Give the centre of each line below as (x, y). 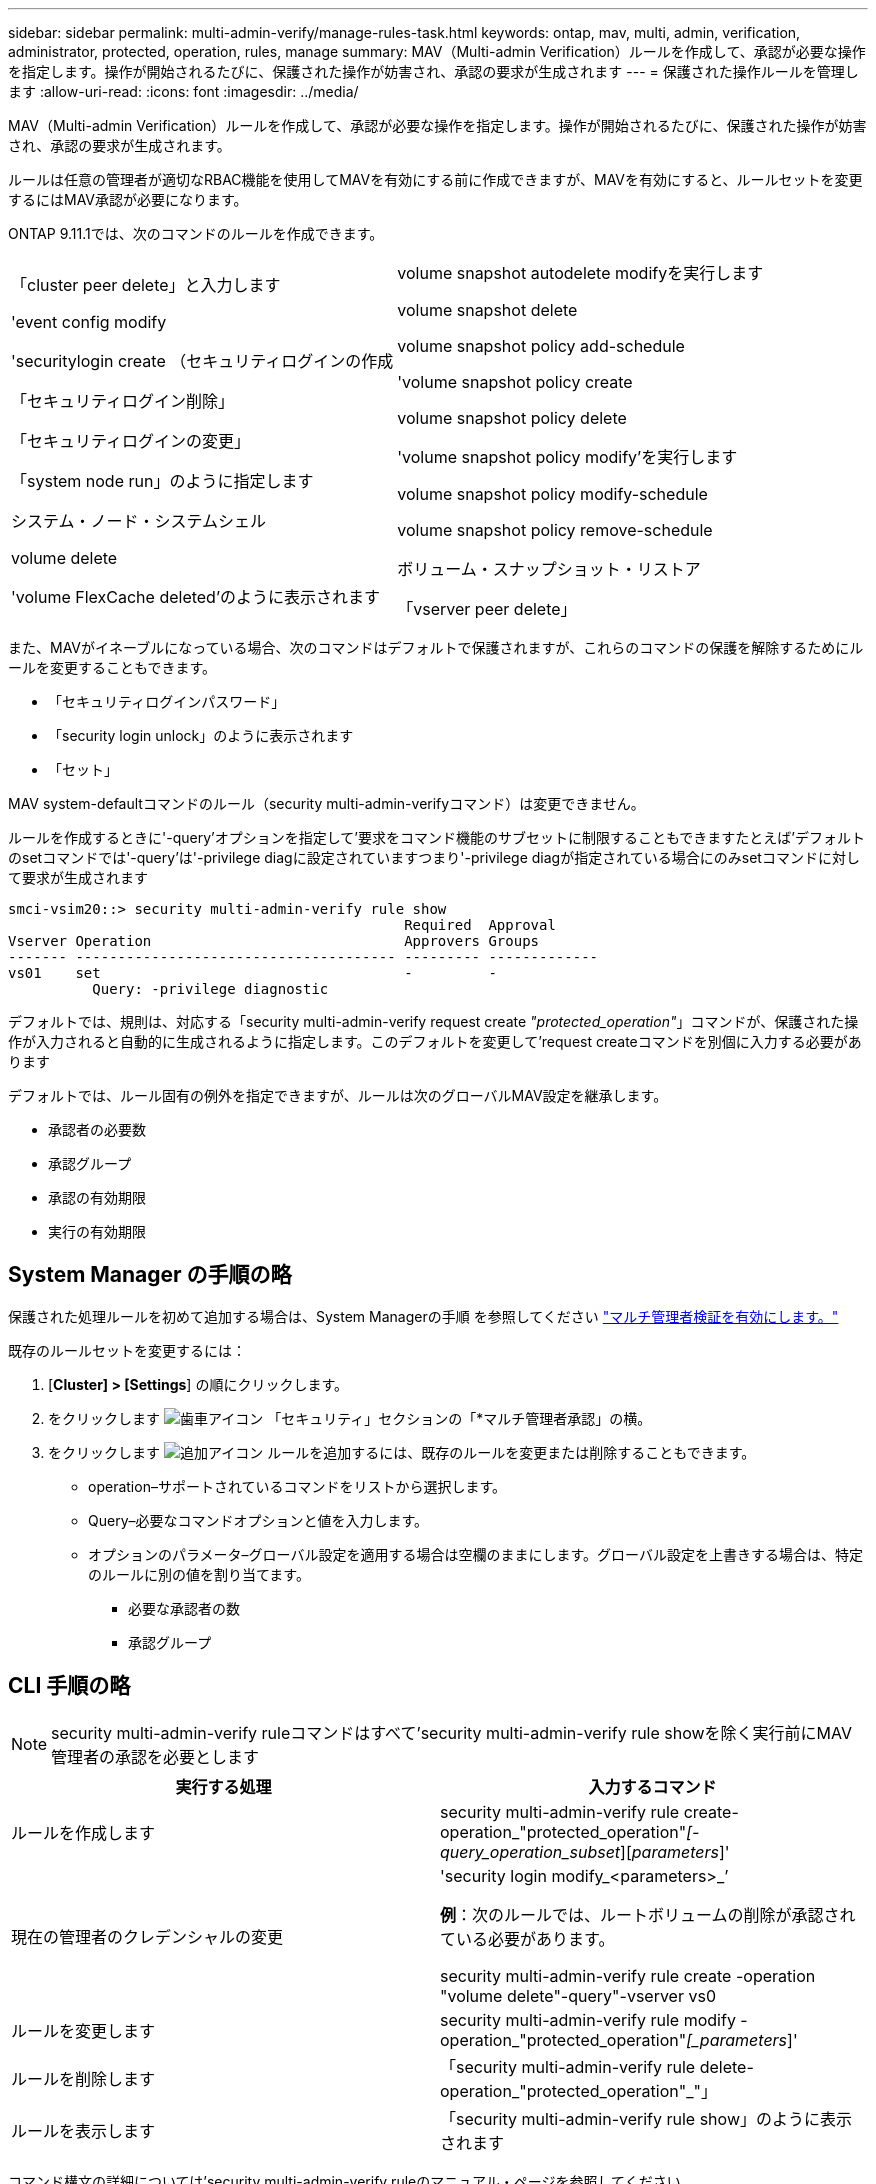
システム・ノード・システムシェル (139, 521)
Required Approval (480, 925)
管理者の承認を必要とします (155, 1756)
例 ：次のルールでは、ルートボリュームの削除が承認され (648, 1914)
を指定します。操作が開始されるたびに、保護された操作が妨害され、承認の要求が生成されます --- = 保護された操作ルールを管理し (433, 71)
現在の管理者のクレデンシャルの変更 (147, 1936)
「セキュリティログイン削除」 (123, 401)
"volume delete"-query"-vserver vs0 (578, 1995)
